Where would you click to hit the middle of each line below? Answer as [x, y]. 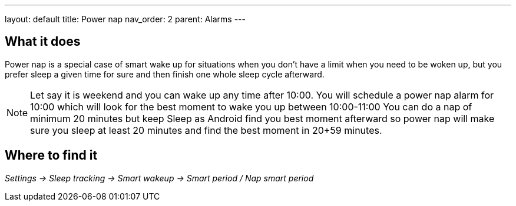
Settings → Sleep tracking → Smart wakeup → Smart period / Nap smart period [159, 178]
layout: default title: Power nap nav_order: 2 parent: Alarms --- [125, 19]
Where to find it [51, 156]
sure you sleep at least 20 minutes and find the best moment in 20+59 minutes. [206, 130]
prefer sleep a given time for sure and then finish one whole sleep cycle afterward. [165, 74]
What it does [43, 42]
